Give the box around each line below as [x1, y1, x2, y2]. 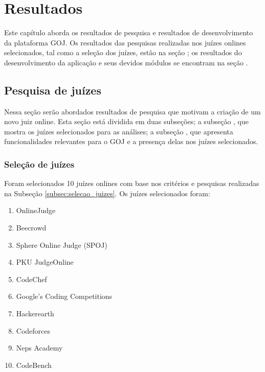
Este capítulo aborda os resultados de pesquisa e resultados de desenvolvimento [4, 27, 253, 38]
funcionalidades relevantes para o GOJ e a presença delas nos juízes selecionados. [4, 136, 258, 147]
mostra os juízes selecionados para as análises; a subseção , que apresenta [4, 126, 233, 136]
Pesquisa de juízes [4, 82, 101, 98]
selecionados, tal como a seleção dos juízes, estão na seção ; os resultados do [4, 47, 242, 58]
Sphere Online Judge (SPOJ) [16, 239, 107, 250]
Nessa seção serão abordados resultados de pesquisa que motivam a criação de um [4, 106, 261, 117]
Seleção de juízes [4, 158, 75, 170]
